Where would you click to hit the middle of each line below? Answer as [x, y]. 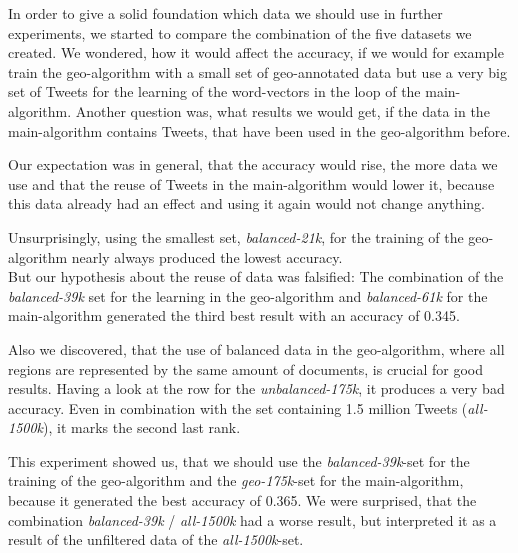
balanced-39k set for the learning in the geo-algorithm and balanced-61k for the [248, 295]
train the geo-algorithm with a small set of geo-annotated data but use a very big [257, 71]
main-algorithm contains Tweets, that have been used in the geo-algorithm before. [259, 130]
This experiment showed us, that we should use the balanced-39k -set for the [239, 460]
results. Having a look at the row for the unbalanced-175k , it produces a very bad [256, 388]
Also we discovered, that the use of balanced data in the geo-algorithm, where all [256, 348]
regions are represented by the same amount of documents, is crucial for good [246, 368]
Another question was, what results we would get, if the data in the [282, 110]
